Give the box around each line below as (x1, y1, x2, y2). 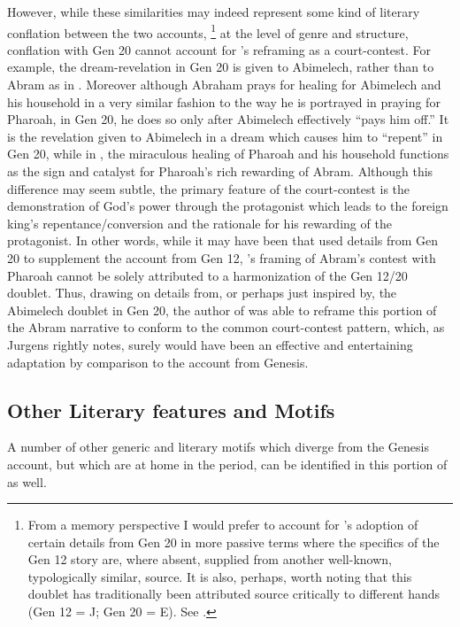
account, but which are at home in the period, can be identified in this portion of (7, 454, 448, 473)
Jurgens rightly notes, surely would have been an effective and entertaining (7, 335, 413, 353)
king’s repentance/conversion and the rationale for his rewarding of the (7, 213, 392, 232)
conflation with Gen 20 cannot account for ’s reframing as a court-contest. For (7, 40, 432, 58)
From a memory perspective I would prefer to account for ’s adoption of (27, 515, 418, 534)
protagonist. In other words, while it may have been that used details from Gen (7, 231, 439, 250)
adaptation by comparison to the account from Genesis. (7, 352, 309, 371)
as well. (7, 472, 47, 491)
